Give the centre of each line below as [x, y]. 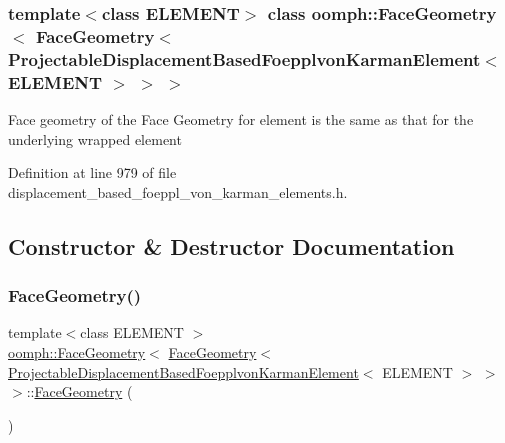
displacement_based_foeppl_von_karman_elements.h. [178, 191]
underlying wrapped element [95, 138]
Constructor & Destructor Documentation [231, 245]
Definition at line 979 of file [92, 172]
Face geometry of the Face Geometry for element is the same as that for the [241, 118]
